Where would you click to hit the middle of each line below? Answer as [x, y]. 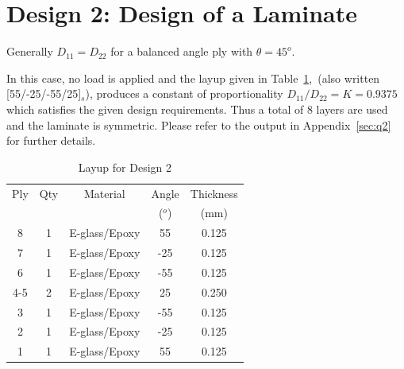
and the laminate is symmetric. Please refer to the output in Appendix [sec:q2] [199, 124]
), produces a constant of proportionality [184, 93]
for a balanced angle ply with [182, 51]
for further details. [51, 140]
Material [104, 193]
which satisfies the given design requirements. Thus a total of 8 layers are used [197, 109]
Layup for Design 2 [125, 167]
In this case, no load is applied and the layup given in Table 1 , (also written [193, 78]
